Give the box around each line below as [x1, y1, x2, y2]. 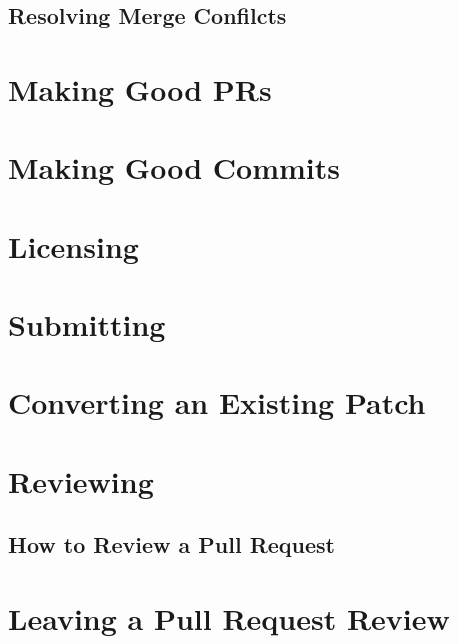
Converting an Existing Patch [8, 382, 426, 423]
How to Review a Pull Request [8, 529, 335, 560]
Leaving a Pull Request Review [8, 598, 450, 638]
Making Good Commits [8, 147, 340, 188]
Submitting [8, 304, 166, 345]
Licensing [8, 225, 139, 266]
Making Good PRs [8, 68, 272, 109]
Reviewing [8, 460, 154, 501]
